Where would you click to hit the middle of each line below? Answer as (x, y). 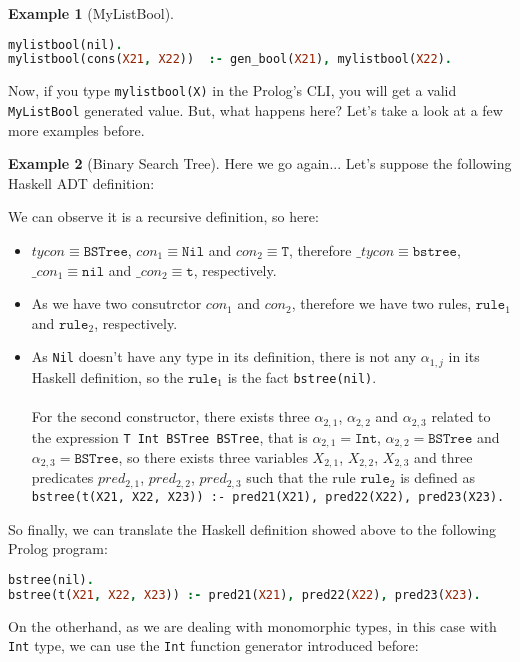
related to (461, 416)
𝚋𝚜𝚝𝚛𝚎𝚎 (434, 252)
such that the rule (301, 477)
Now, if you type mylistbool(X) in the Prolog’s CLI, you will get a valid (232, 90)
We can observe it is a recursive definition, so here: (163, 216)
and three (443, 457)
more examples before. (76, 129)
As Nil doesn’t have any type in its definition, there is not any (224, 356)
